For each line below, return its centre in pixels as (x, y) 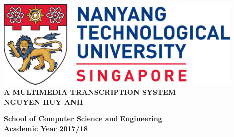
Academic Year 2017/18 (46, 128)
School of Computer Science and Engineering (83, 118)
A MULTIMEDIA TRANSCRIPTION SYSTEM (90, 91)
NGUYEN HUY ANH (44, 101)
